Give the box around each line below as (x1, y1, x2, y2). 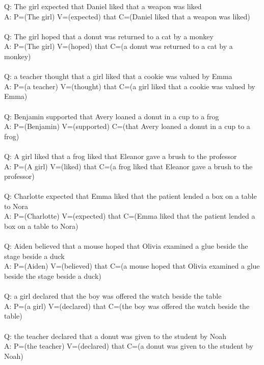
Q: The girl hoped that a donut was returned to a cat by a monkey (4, 31, 214, 41)
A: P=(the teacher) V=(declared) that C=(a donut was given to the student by (4, 341, 253, 351)
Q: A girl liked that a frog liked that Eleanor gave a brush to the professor (4, 150, 237, 161)
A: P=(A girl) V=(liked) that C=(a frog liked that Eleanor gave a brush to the (4, 161, 253, 171)
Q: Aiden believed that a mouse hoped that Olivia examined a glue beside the (4, 241, 248, 251)
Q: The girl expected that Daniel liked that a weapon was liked (4, 1, 202, 11)
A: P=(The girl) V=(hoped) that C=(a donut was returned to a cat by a (4, 41, 233, 51)
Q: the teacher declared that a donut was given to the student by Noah (4, 330, 227, 341)
